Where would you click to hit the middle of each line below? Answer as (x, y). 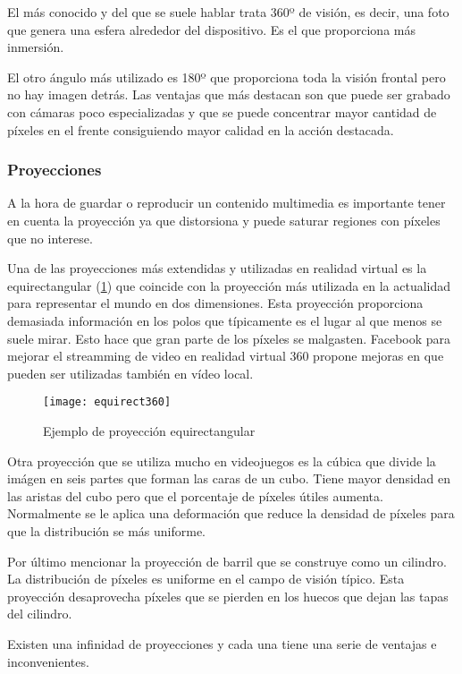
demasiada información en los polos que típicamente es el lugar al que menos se (225, 320)
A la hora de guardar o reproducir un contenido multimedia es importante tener (227, 203)
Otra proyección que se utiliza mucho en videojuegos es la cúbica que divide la (222, 461)
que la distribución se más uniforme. (106, 530)
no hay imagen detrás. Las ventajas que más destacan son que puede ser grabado (229, 94)
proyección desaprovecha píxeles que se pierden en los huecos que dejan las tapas (228, 596)
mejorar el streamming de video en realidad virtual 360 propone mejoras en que (226, 356)
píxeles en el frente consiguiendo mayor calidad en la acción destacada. (201, 129)
